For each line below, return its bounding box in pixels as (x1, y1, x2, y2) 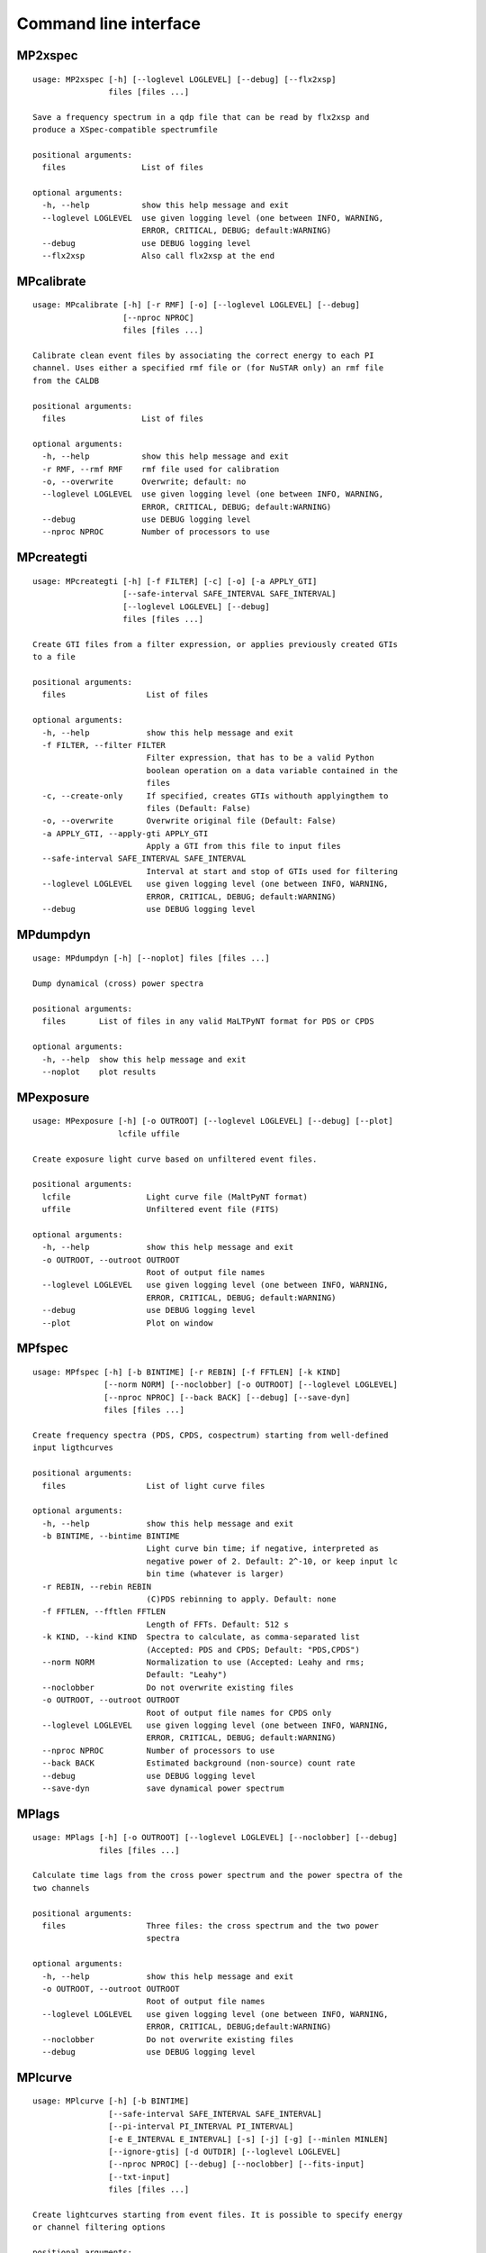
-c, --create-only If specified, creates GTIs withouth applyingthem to (41, 790, 389, 801)
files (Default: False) (146, 803, 251, 813)
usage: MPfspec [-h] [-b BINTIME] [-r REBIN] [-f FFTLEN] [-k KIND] (32, 1367, 341, 1378)
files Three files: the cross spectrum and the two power (41, 1920, 380, 1931)
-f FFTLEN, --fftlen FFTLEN (41, 1607, 166, 1617)
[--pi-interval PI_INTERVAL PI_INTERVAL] (108, 2121, 294, 2131)
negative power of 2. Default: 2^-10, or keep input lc (146, 1555, 399, 1566)
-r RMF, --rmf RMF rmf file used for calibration (41, 464, 280, 474)
